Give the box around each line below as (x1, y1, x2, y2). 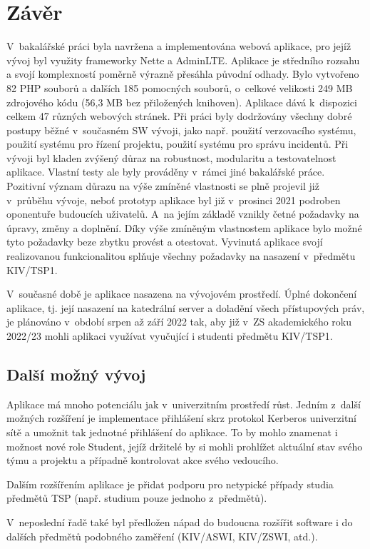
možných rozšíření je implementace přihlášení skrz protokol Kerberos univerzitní (6, 411, 357, 425)
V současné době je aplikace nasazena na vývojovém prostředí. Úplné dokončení (6, 286, 357, 301)
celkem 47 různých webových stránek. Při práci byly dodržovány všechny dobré (6, 109, 352, 124)
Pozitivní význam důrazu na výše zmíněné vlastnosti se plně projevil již (6, 178, 319, 193)
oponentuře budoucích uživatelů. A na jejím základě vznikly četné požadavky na (6, 206, 359, 221)
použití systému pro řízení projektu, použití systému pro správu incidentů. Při (6, 136, 349, 151)
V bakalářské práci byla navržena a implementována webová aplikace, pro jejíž (6, 39, 351, 54)
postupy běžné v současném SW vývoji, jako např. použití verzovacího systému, (6, 122, 356, 137)
